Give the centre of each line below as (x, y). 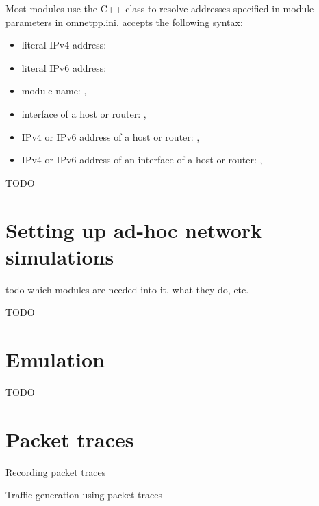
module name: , (54, 91)
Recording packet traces (56, 471)
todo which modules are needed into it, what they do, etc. (127, 289)
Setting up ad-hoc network (134, 229)
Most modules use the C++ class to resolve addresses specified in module (160, 8)
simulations (60, 256)
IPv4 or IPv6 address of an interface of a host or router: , (142, 160)
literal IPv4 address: (64, 45)
